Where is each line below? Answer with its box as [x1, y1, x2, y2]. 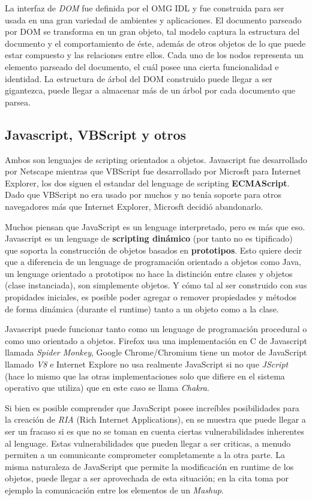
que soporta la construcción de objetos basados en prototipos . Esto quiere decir [5, 243, 302, 256]
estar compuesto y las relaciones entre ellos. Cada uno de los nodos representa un [5, 49, 304, 61]
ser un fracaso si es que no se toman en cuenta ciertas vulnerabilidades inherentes [5, 425, 304, 438]
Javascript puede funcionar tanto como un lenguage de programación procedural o [5, 323, 307, 335]
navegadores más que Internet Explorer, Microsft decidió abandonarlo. [5, 200, 263, 212]
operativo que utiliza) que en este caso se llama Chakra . [5, 381, 209, 394]
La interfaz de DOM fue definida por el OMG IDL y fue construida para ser [5, 2, 284, 14]
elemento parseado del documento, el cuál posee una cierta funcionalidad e [5, 60, 279, 73]
